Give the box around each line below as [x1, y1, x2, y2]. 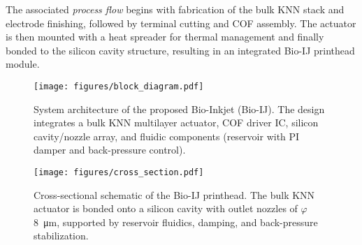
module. [6, 57, 40, 71]
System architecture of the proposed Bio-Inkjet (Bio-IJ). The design [34, 101, 325, 116]
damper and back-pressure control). [34, 142, 186, 157]
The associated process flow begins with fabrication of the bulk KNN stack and [6, 2, 345, 16]
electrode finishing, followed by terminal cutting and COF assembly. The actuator [6, 15, 356, 30]
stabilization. [34, 228, 89, 243]
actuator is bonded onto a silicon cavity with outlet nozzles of [34, 201, 298, 216]
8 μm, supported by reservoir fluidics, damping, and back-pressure [34, 214, 318, 229]
